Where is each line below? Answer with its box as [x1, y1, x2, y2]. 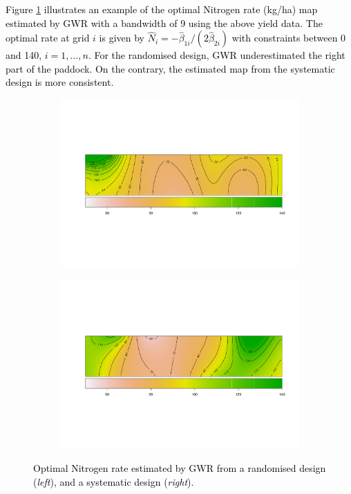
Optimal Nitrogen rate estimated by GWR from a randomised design [33, 461, 326, 475]
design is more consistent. [6, 75, 114, 89]
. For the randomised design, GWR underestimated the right [88, 48, 345, 62]
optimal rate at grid [6, 30, 90, 45]
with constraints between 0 [231, 30, 346, 45]
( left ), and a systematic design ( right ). [33, 474, 194, 488]
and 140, [6, 48, 42, 62]
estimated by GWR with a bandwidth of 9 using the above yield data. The [6, 15, 323, 30]
